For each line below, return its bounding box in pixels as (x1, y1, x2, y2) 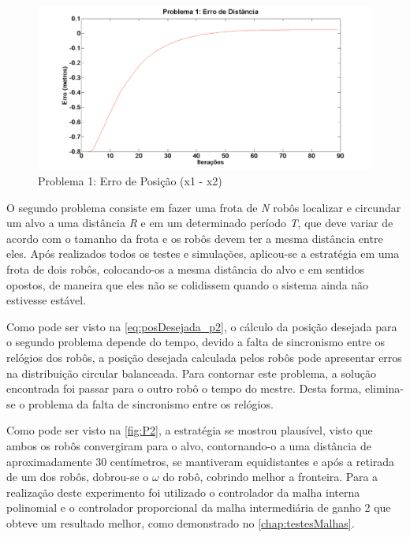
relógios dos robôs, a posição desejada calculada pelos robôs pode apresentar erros (6, 349, 402, 365)
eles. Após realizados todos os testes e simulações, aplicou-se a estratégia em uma (6, 245, 400, 262)
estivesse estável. (6, 292, 86, 308)
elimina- (364, 380, 404, 397)
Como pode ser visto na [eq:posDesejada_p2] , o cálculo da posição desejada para (6, 318, 397, 334)
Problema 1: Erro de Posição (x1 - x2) (38, 173, 222, 189)
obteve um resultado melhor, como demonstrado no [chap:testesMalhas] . (6, 514, 355, 531)
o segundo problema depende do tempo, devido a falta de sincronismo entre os (6, 334, 385, 350)
